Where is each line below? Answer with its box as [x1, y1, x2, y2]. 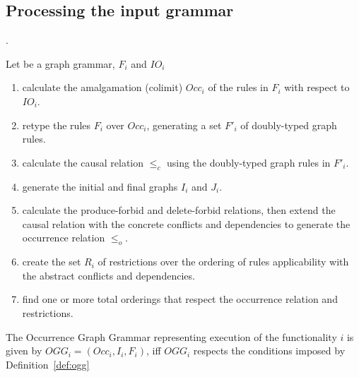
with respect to [284, 80, 350, 95]
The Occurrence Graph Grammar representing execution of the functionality [6, 329, 337, 344]
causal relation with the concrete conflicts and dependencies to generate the [22, 216, 351, 231]
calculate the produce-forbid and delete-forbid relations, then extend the [22, 203, 336, 217]
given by [6, 343, 42, 358]
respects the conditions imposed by [193, 343, 346, 358]
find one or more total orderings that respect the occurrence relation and [22, 292, 338, 306]
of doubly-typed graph [240, 117, 337, 132]
